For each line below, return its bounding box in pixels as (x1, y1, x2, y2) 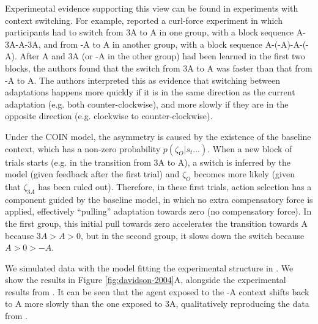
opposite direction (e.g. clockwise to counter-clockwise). (5, 109, 213, 122)
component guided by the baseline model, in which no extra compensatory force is (5, 193, 313, 205)
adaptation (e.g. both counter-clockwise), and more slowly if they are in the (5, 97, 289, 110)
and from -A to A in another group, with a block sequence (43, 37, 262, 50)
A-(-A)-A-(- (265, 37, 309, 50)
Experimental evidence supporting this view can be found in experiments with (5, 2, 298, 14)
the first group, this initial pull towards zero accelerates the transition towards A (5, 216, 308, 229)
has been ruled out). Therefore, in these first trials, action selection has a (38, 180, 312, 193)
